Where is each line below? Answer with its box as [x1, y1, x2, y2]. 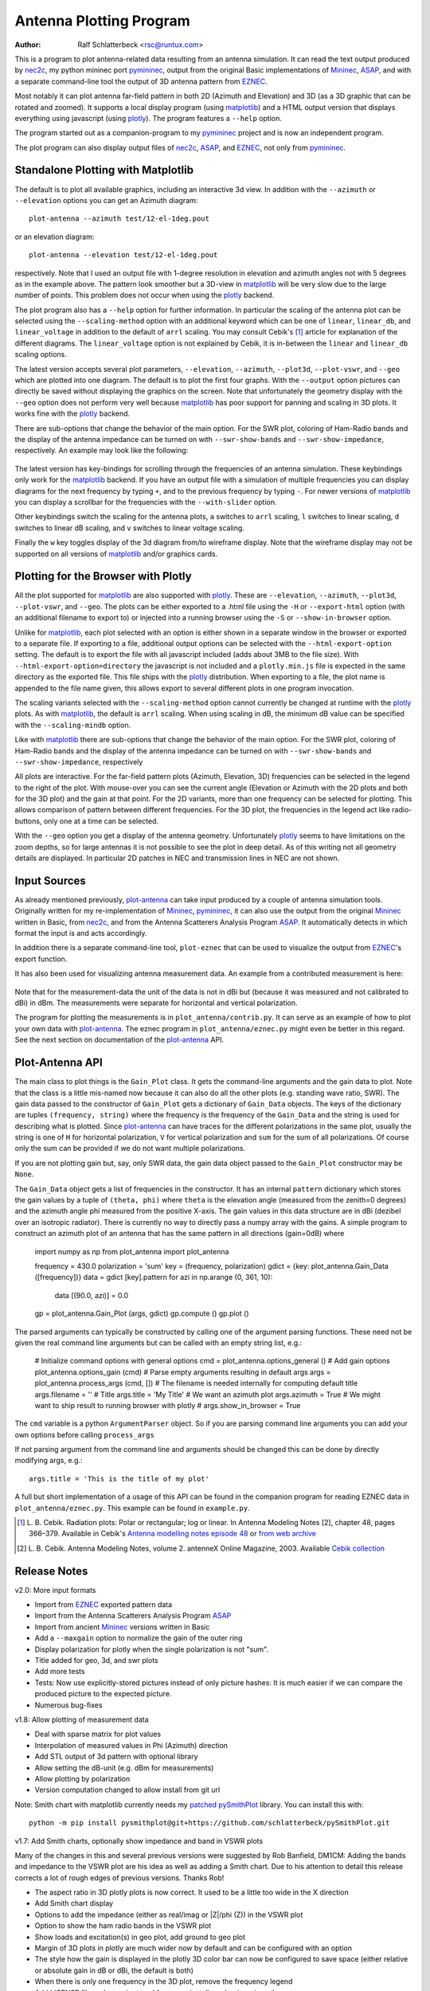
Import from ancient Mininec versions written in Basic [34, 1621, 210, 1632]
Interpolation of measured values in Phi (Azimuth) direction [34, 1740, 229, 1750]
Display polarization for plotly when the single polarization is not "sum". [34, 1645, 269, 1654]
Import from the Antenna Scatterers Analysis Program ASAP [34, 1611, 232, 1621]
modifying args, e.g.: [14, 1456, 83, 1465]
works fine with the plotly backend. [14, 409, 131, 418]
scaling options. [14, 350, 67, 359]
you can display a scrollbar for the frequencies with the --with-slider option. [14, 497, 277, 507]
